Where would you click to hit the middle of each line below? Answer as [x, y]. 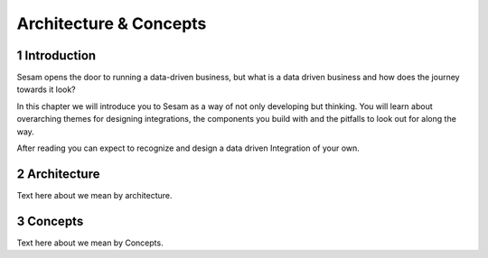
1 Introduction [56, 55]
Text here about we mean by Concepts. [90, 243]
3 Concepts [50, 221]
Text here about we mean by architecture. [94, 195]
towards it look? [46, 89]
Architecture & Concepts [112, 23]
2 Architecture [58, 174]
